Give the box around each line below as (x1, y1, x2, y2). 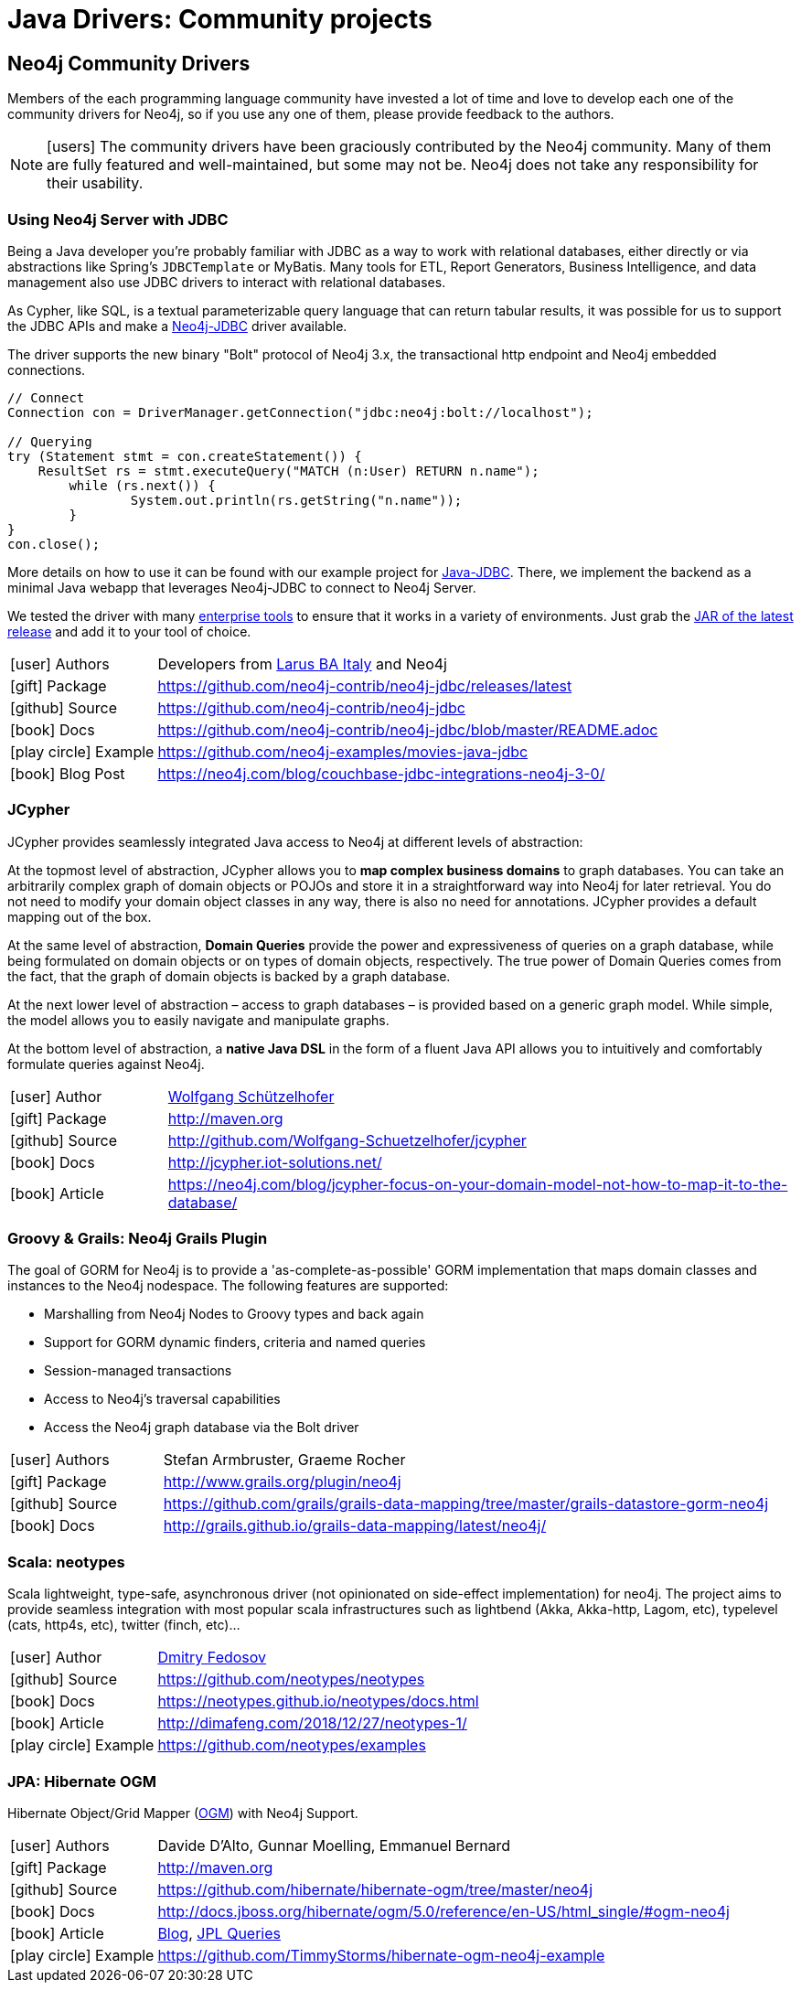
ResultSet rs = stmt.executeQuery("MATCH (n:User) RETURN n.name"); (37, 463, 539, 478)
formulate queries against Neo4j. (7, 1055, 205, 1072)
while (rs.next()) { (69, 477, 216, 493)
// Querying (7, 433, 92, 449)
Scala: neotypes (7, 1552, 125, 1571)
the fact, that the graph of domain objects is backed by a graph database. (7, 968, 451, 984)
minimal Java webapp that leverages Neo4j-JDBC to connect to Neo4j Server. (7, 579, 476, 595)
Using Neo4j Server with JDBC (7, 209, 229, 229)
